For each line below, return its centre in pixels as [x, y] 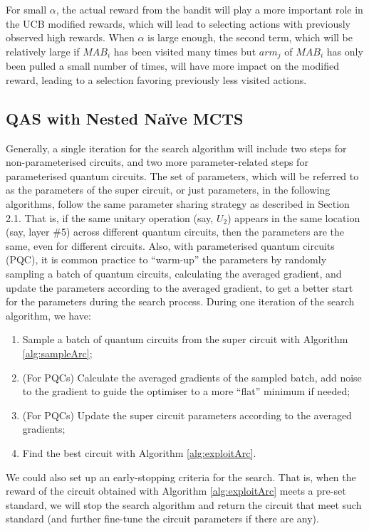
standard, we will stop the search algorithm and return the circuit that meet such [184, 504]
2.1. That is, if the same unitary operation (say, [110, 217]
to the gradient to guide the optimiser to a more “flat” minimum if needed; [186, 391]
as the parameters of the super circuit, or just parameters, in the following [168, 190]
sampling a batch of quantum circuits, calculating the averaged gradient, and [174, 273]
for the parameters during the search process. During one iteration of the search [180, 301]
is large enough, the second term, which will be [250, 37]
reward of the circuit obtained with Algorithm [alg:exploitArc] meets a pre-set [176, 491]
